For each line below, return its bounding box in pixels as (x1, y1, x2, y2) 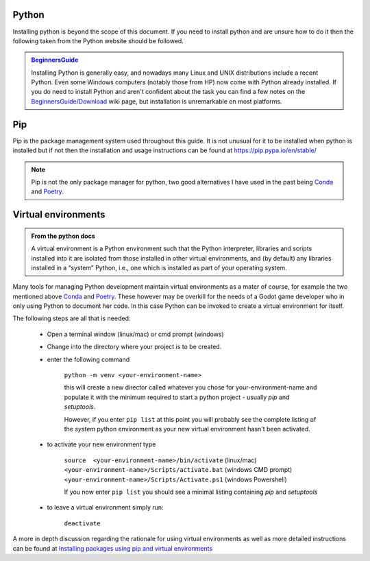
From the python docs (31, 232, 95, 240)
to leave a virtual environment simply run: (47, 503, 164, 512)
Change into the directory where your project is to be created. (47, 343, 222, 351)
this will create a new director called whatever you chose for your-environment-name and (64, 383, 317, 392)
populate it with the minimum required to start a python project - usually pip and (64, 393, 290, 401)
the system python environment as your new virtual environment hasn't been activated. (64, 425, 311, 433)
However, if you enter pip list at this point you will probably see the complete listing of (64, 415, 317, 423)
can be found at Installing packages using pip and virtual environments (12, 544, 213, 552)
